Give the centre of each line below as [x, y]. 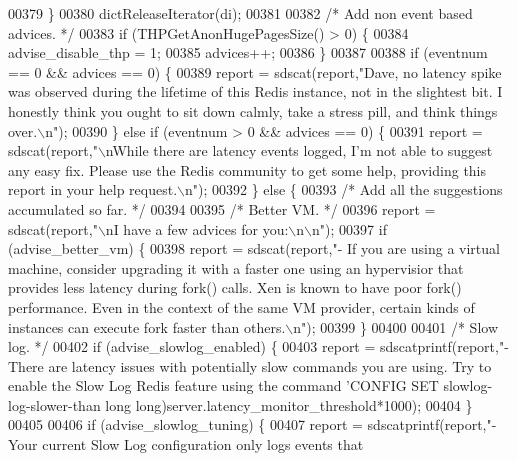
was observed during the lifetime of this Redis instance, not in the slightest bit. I [255, 91]
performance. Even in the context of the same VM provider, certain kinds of [241, 306]
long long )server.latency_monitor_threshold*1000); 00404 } [289, 404]
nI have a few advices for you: [197, 228]
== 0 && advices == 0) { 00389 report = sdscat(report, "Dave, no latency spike [255, 71]
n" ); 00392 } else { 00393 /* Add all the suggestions [344, 189]
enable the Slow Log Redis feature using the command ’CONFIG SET [223, 385]
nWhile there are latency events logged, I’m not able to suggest [299, 150]
